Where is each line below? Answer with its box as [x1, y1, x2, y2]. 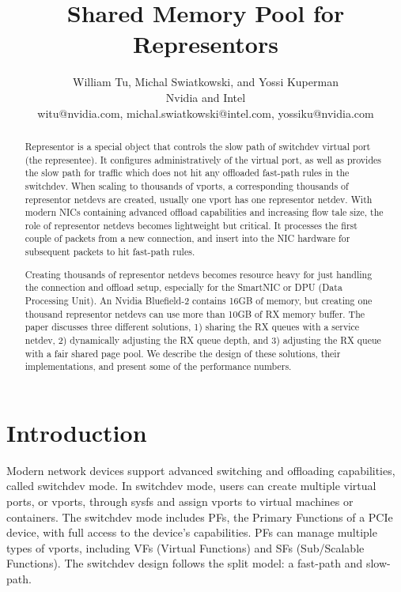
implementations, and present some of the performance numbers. [25, 360, 292, 373]
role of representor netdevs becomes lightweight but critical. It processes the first [25, 218, 357, 232]
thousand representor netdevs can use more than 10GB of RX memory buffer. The [25, 307, 365, 320]
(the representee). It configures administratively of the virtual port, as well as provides [25, 153, 381, 166]
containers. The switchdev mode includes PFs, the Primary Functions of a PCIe [6, 508, 393, 525]
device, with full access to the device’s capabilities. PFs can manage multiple [6, 524, 377, 541]
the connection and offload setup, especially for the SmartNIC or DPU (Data [25, 281, 342, 294]
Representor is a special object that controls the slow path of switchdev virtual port [25, 139, 371, 153]
